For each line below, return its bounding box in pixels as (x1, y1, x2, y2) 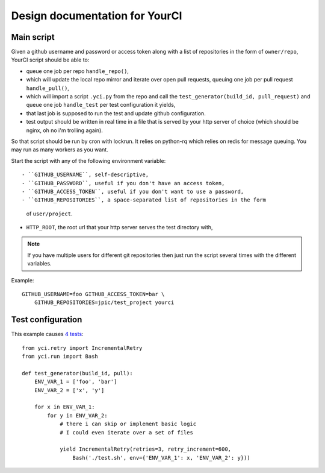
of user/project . (26, 210, 73, 217)
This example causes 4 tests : (11, 331, 84, 338)
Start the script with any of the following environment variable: (11, 157, 166, 164)
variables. (27, 260, 52, 267)
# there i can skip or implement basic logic (60, 421, 197, 428)
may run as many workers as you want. (11, 146, 108, 153)
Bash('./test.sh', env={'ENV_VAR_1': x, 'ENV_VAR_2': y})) (72, 454, 250, 461)
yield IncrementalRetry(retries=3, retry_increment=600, (60, 446, 232, 452)
